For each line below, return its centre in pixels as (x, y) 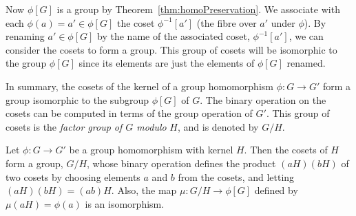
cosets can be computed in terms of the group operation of (129, 113)
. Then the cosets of (286, 150)
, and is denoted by (218, 126)
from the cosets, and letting (236, 176)
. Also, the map (144, 190)
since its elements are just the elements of (167, 63)
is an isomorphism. (125, 203)
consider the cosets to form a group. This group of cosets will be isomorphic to (171, 49)
